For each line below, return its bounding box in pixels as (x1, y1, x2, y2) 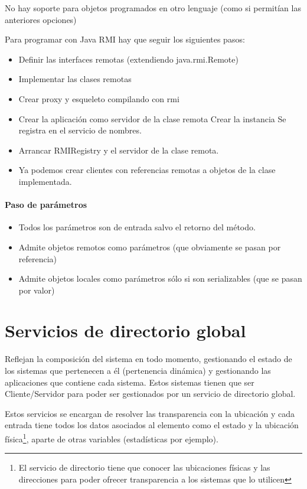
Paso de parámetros (5, 198, 87, 211)
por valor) (18, 283, 55, 296)
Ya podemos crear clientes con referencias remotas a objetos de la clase (18, 164, 276, 176)
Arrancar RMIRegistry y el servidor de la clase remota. (18, 144, 219, 156)
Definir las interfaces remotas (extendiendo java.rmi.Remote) (18, 53, 239, 65)
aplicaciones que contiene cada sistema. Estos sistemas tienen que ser (5, 376, 254, 388)
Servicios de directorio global (5, 318, 246, 343)
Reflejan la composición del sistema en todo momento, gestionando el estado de (5, 353, 292, 365)
